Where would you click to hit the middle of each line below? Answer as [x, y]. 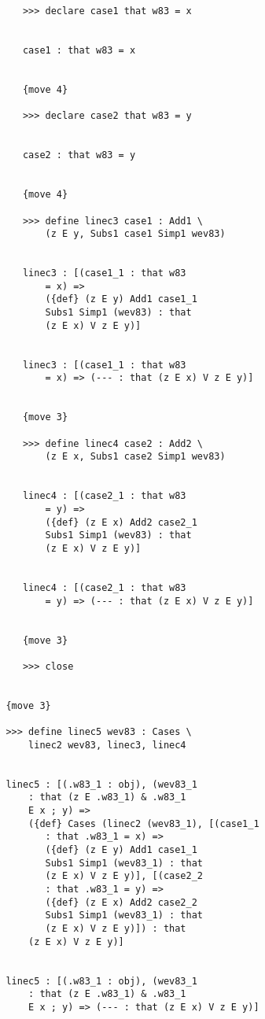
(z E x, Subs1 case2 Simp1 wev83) [135, 457]
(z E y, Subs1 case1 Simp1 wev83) [135, 234]
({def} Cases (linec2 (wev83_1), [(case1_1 [144, 823]
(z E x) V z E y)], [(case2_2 [124, 876]
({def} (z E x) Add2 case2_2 [121, 902]
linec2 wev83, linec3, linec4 [107, 745]
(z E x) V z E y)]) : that [116, 928]
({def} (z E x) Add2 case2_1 [121, 522]
